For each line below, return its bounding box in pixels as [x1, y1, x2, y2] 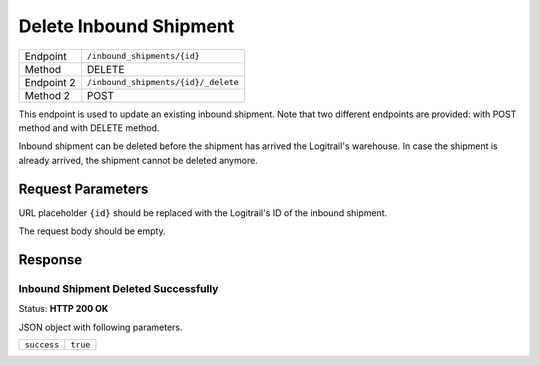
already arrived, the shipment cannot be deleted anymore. [18, 154, 259, 166]
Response [18, 251, 83, 268]
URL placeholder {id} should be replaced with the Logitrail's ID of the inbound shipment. [18, 206, 388, 219]
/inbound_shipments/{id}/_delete [86, 77, 239, 88]
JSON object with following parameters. [18, 321, 184, 333]
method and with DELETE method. [18, 121, 160, 134]
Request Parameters [18, 180, 149, 197]
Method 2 [24, 88, 70, 102]
